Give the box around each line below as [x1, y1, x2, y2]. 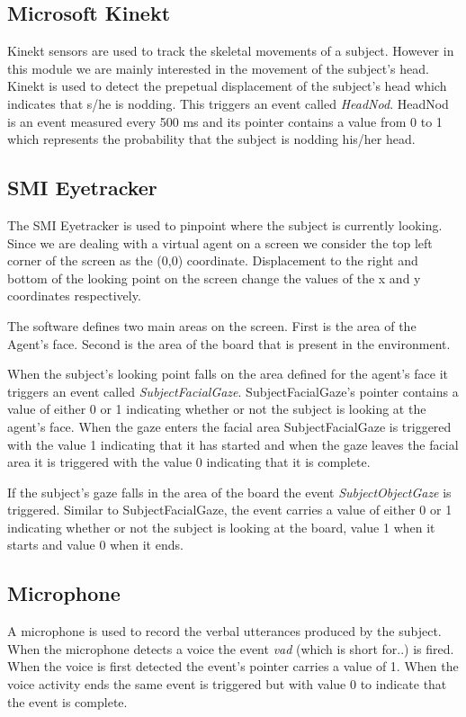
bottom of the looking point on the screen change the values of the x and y [7, 268, 421, 287]
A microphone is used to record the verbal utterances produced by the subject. [7, 622, 442, 641]
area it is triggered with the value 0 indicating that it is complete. [7, 453, 371, 471]
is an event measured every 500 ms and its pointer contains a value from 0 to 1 [7, 112, 443, 130]
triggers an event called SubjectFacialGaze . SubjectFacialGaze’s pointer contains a [7, 381, 459, 400]
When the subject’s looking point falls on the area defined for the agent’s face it [7, 364, 449, 383]
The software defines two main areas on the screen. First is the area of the [7, 316, 417, 335]
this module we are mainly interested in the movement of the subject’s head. [7, 58, 429, 77]
